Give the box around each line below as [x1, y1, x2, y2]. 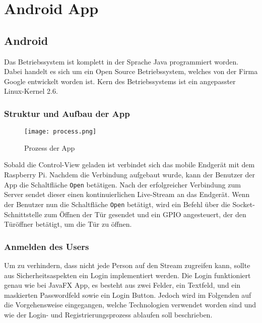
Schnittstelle [4, 209, 42, 219]
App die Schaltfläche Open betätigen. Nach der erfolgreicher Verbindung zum [4, 179, 241, 189]
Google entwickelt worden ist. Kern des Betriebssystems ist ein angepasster [4, 76, 236, 86]
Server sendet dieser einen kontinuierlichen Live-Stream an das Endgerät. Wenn [4, 189, 250, 200]
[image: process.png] [24, 128, 97, 136]
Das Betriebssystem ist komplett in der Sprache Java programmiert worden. [4, 56, 239, 67]
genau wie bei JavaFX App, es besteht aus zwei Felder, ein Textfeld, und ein [4, 280, 241, 290]
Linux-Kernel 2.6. [4, 86, 58, 96]
